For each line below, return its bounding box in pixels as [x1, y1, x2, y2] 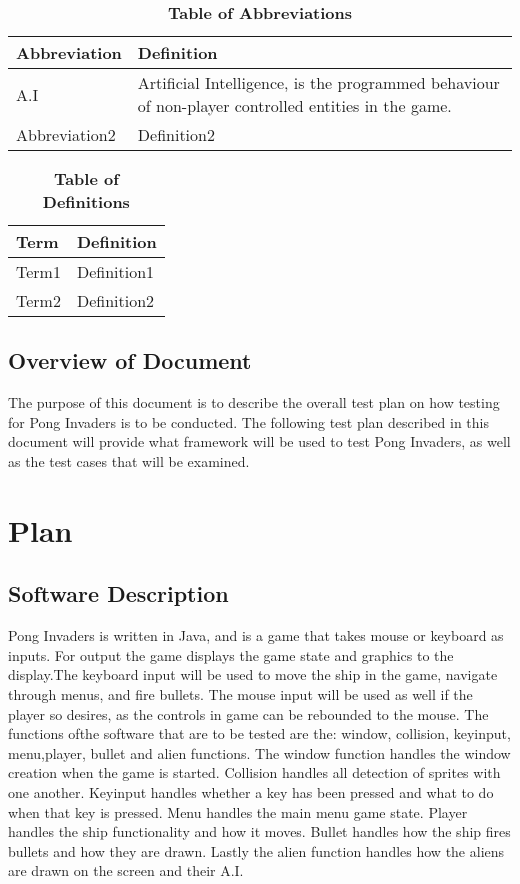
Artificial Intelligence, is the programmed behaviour [137, 71, 500, 94]
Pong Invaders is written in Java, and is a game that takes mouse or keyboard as [8, 625, 504, 646]
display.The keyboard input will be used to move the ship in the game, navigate [8, 664, 498, 685]
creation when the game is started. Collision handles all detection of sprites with [8, 762, 501, 783]
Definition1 [76, 260, 155, 283]
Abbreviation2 [16, 123, 116, 146]
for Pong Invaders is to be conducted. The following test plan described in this [8, 411, 489, 432]
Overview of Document [8, 345, 252, 376]
